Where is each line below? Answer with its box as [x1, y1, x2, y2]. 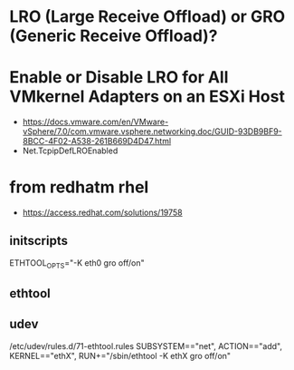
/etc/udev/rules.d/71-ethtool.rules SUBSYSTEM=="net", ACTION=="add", [9, 340, 283, 351]
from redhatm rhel [9, 177, 149, 198]
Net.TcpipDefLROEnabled [22, 145, 119, 156]
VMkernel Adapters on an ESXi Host [9, 86, 285, 107]
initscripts [9, 233, 68, 248]
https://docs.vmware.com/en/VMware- [22, 116, 169, 128]
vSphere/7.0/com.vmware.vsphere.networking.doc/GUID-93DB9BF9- [22, 126, 282, 137]
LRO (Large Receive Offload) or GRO [9, 6, 286, 27]
